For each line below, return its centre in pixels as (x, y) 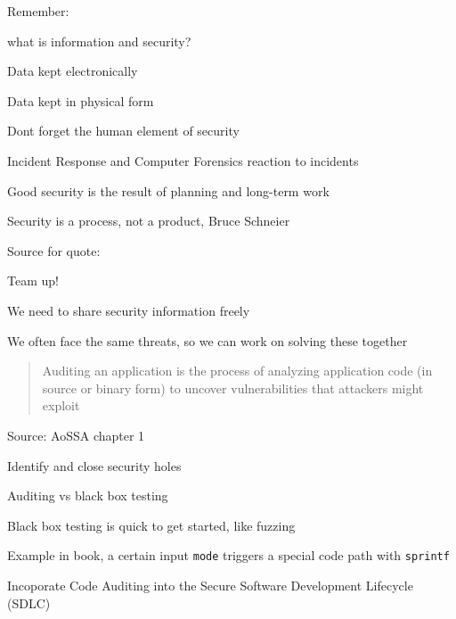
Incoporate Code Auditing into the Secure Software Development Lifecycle (210, 585)
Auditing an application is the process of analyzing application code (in (237, 371)
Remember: (38, 11)
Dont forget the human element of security (123, 131)
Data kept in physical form (81, 100)
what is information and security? (99, 41)
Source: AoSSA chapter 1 (76, 435)
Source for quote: (54, 250)
